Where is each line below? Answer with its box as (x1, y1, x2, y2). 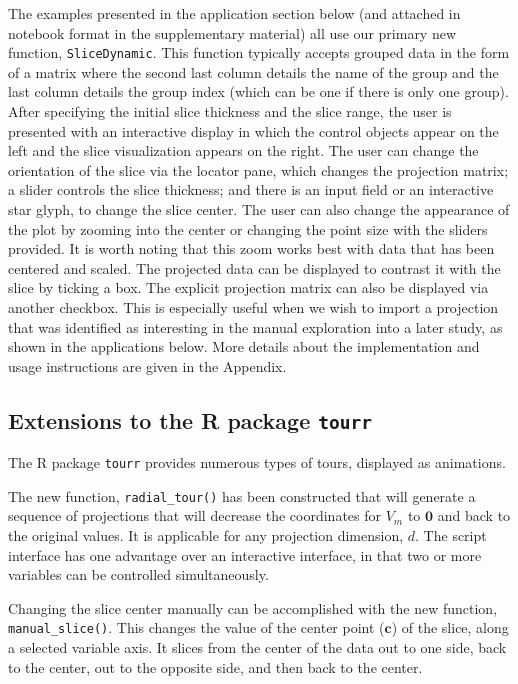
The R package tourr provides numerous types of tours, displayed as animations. (8, 452, 506, 473)
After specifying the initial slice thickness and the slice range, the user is (8, 101, 452, 122)
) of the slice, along (391, 617, 509, 638)
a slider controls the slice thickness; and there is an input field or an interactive (8, 179, 494, 200)
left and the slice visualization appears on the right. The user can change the (8, 140, 479, 161)
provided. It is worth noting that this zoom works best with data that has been (8, 238, 495, 259)
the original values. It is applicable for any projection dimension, (8, 525, 404, 546)
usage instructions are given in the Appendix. (8, 355, 287, 376)
